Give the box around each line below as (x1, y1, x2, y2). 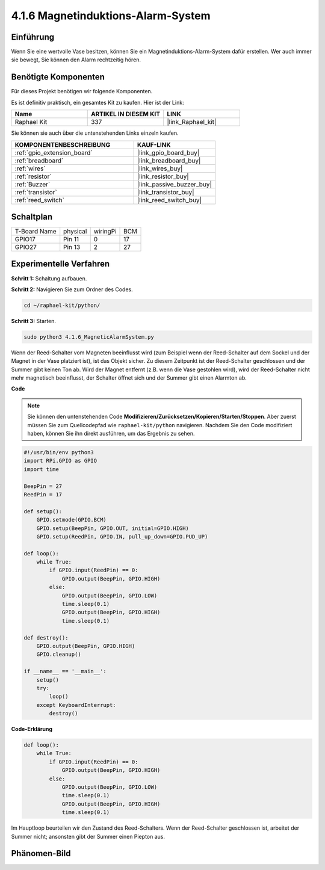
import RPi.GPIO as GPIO (23, 457, 97, 464)
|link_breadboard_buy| (137, 156, 201, 165)
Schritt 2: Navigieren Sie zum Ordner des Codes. (11, 286, 134, 293)
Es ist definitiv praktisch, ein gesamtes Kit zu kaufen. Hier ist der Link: (11, 99, 184, 106)
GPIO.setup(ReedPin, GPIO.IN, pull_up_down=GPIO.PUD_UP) (36, 533, 208, 540)
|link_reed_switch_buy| (137, 196, 202, 204)
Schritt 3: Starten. (11, 317, 57, 324)
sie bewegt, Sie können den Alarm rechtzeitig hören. (11, 56, 141, 63)
